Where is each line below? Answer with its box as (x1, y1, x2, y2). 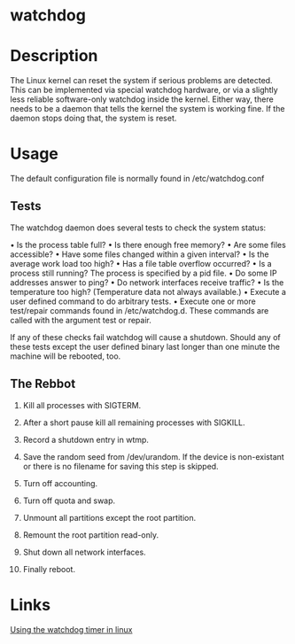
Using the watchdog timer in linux (10, 624, 133, 634)
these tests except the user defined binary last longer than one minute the (10, 341, 280, 352)
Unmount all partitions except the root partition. (22, 512, 197, 523)
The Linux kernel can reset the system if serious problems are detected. (10, 75, 273, 86)
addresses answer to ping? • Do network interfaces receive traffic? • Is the (10, 276, 284, 288)
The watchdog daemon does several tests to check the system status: (10, 222, 267, 233)
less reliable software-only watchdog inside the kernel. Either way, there (10, 94, 274, 105)
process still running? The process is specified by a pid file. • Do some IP (10, 268, 277, 278)
